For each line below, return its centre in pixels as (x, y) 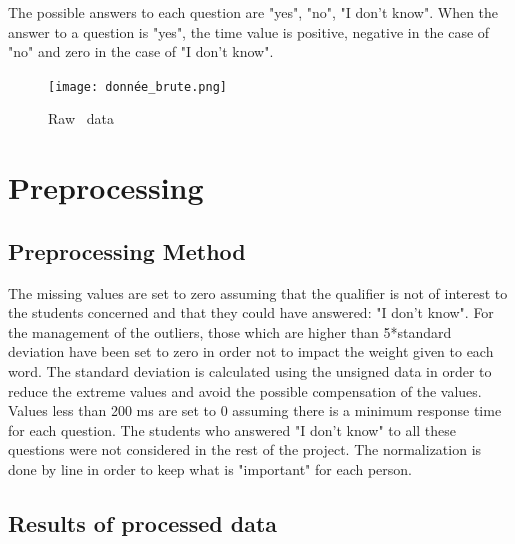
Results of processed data (143, 522)
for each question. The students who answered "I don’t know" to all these (232, 429)
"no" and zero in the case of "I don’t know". (141, 51)
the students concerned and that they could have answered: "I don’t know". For (251, 312)
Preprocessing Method (127, 250)
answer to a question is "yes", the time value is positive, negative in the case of (249, 31)
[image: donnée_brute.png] (137, 86)
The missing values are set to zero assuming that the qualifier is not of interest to (258, 292)
